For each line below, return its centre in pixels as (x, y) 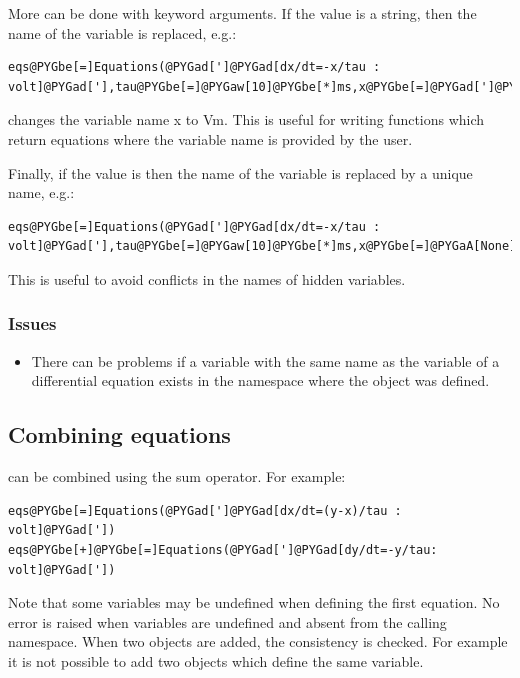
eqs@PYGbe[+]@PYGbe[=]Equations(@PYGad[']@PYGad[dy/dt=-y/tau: (223, 549)
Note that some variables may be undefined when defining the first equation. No (254, 602)
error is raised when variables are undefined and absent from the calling (227, 621)
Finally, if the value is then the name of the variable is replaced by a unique (240, 172)
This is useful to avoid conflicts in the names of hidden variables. (207, 278)
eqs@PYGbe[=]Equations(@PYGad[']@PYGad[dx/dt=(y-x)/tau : (205, 510)
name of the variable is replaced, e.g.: (122, 32)
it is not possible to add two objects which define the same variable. (216, 660)
